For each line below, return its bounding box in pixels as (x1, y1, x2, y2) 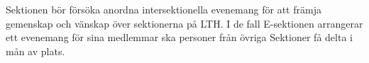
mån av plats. (6, 43, 65, 58)
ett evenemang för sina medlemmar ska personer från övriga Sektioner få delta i (6, 30, 353, 45)
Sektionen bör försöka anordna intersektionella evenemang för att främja (6, 2, 321, 17)
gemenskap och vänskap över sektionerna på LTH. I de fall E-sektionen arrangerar (6, 16, 363, 30)
